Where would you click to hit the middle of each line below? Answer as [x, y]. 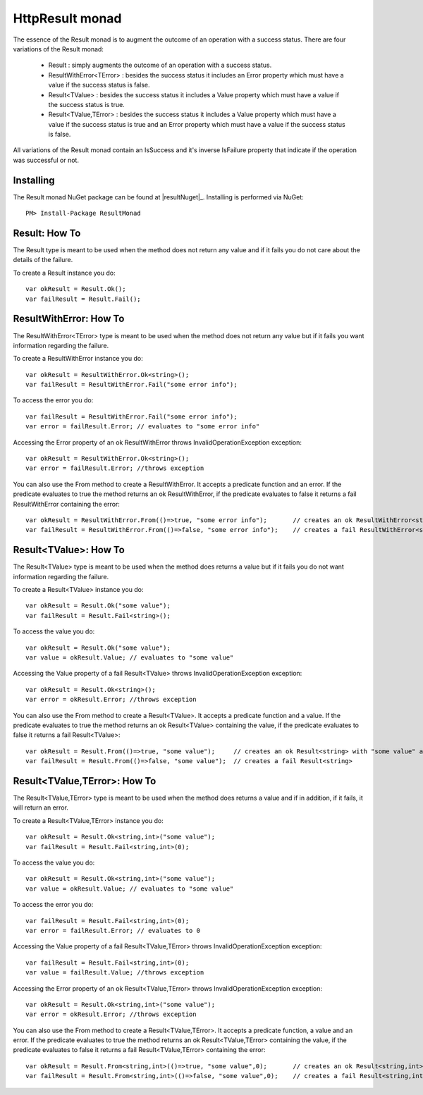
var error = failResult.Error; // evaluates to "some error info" [143, 427]
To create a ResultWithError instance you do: [78, 359]
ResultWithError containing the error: [66, 504]
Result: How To [47, 233]
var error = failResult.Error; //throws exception [115, 468]
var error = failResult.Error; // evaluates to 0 [113, 930]
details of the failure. [43, 260]
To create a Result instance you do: [64, 273]
